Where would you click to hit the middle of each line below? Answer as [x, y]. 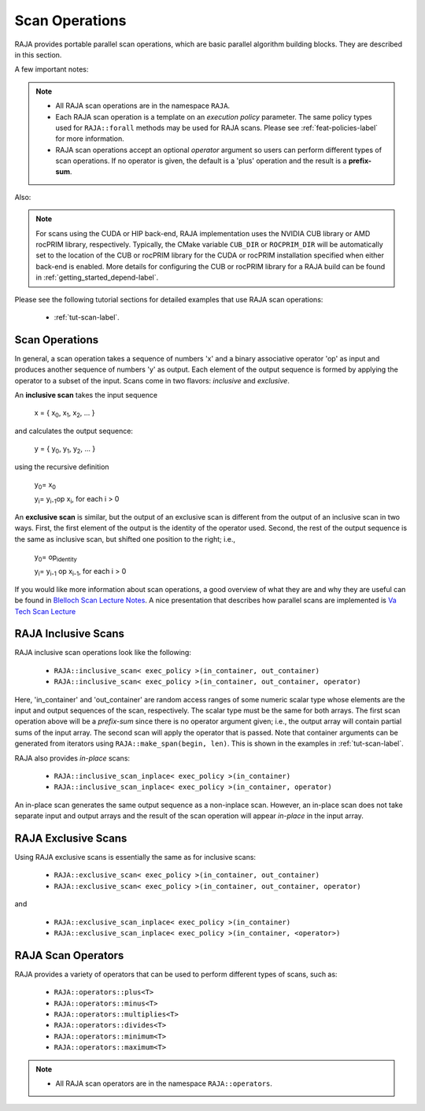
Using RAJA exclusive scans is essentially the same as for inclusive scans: [135, 857]
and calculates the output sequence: [74, 431]
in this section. [38, 54]
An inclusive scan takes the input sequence [86, 395]
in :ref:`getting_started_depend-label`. [97, 278]
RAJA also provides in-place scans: [72, 758]
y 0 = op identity [56, 557]
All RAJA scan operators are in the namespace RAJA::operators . [164, 1083]
